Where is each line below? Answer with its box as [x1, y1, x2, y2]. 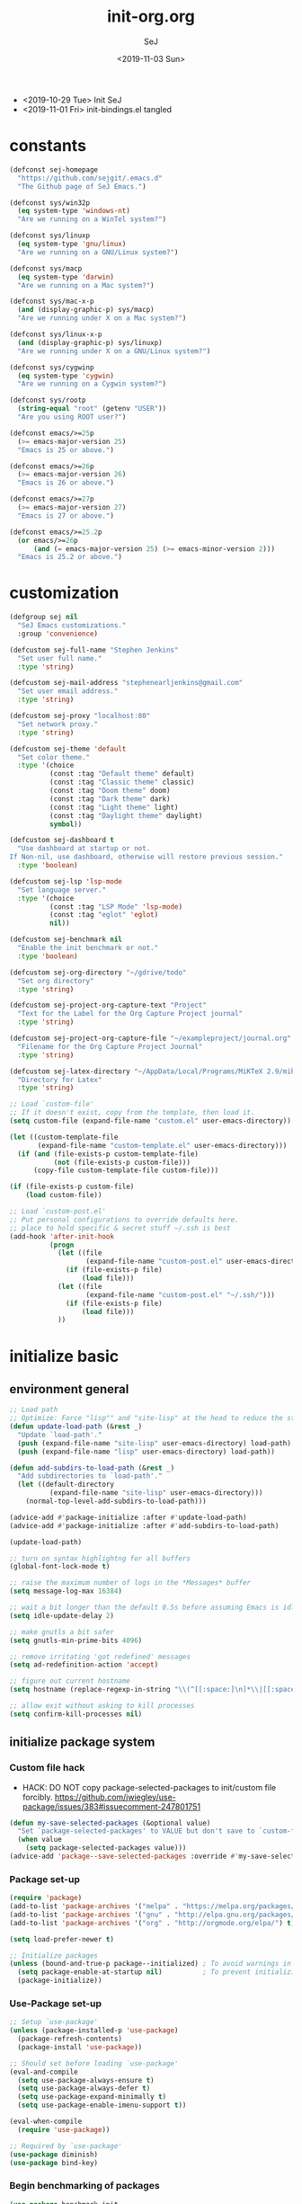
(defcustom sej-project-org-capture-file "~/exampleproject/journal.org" [9, 1034, 292, 1044]
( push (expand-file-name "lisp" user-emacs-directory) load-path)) [17, 1447, 276, 1456]
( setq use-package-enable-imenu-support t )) [17, 2101, 187, 2110]
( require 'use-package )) [17, 2125, 111, 2134]
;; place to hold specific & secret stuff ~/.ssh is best [9, 1223, 231, 1232]
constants [9, 136, 87, 156]
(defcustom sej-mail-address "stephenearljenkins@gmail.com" [9, 679, 244, 688]
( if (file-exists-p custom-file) [9, 1182, 135, 1192]
